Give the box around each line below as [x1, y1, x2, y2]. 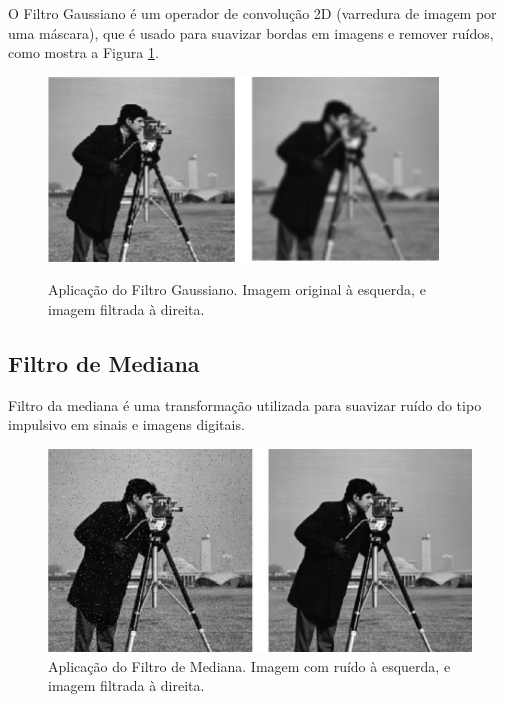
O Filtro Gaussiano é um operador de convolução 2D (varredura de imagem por [8, 3, 497, 23]
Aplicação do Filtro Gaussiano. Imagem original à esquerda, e [48, 279, 426, 300]
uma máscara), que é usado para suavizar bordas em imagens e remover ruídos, [8, 22, 494, 43]
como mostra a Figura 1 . [8, 42, 159, 63]
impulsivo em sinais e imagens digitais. [8, 414, 245, 435]
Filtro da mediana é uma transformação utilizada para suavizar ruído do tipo [8, 394, 482, 415]
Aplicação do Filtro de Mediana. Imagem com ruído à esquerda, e [48, 655, 451, 676]
